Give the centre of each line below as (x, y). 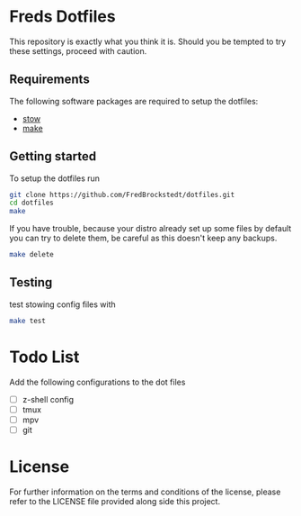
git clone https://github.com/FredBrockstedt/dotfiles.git (122, 195)
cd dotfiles (31, 203)
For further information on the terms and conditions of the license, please (145, 492)
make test (28, 321)
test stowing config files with (63, 304)
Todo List (44, 357)
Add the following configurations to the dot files (97, 382)
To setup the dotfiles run (55, 178)
